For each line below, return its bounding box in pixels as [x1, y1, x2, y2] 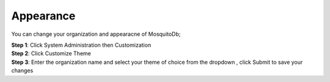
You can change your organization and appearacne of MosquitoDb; [11, 30, 181, 38]
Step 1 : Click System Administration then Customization [11, 41, 152, 49]
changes [11, 67, 34, 74]
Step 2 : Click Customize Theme [11, 50, 91, 57]
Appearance [11, 9, 76, 22]
